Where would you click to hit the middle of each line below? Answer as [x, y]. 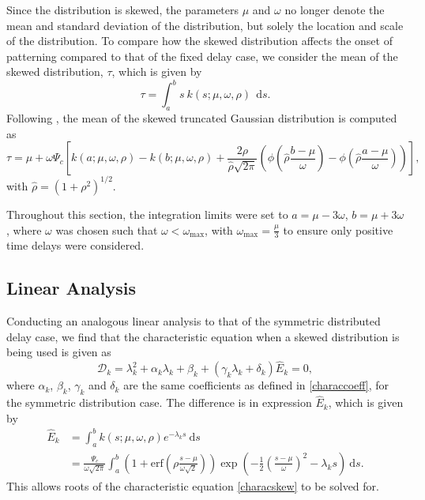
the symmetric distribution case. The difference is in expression [159, 402]
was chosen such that [107, 229]
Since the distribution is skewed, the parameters [123, 9]
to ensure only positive [338, 229]
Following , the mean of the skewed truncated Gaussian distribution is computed [202, 118]
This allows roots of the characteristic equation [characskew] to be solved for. [193, 485]
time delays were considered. [75, 245]
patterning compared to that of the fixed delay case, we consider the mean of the [202, 56]
